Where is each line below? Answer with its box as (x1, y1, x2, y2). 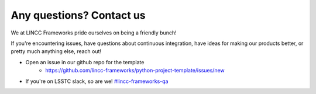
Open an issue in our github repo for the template (25, 58, 145, 65)
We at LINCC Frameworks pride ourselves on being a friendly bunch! (11, 29, 177, 36)
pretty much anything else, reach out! (11, 48, 102, 55)
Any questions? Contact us (11, 9, 146, 22)
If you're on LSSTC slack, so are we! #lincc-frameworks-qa (25, 78, 169, 85)
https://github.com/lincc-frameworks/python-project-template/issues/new (45, 67, 225, 74)
